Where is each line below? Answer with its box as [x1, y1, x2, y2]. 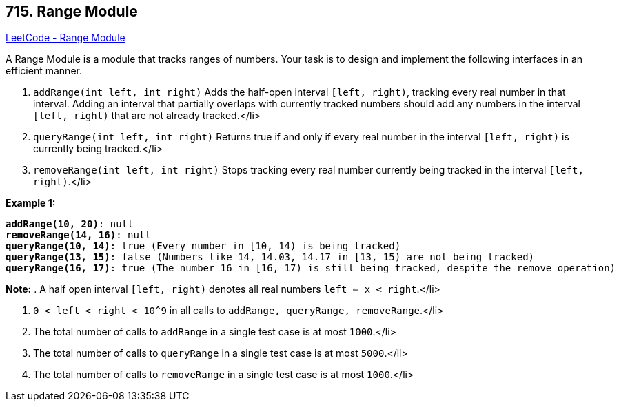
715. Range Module [6, 3, 138, 20]
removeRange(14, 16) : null [6, 229, 151, 241]
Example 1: [6, 197, 56, 209]
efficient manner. [6, 65, 82, 77]
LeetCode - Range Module [6, 32, 125, 44]
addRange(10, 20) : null [6, 218, 134, 230]
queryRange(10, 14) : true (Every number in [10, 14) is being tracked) [6, 240, 401, 252]
